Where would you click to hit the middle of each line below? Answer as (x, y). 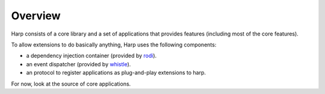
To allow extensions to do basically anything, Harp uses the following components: (114, 45)
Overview (36, 16)
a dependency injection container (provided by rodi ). (91, 56)
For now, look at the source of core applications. (71, 84)
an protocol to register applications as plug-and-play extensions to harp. (116, 73)
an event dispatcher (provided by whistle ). (79, 64)
